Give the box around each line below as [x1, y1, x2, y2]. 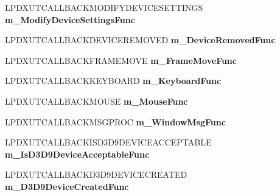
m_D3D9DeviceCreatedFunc [5, 180, 129, 192]
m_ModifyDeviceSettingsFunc [5, 13, 135, 26]
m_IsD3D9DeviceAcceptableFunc [5, 147, 150, 160]
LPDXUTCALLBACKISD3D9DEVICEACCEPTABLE [5, 136, 212, 149]
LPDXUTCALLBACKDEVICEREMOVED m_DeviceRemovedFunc [5, 33, 276, 46]
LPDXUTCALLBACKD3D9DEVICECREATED [5, 168, 187, 181]
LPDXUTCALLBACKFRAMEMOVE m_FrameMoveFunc [5, 54, 237, 66]
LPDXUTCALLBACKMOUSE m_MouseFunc [5, 94, 188, 107]
